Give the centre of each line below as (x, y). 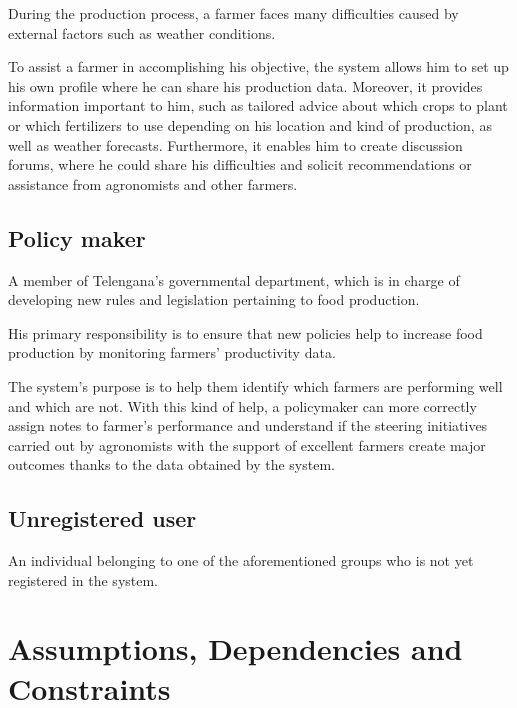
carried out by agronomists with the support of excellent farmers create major (247, 444)
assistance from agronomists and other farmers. (153, 183)
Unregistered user (102, 518)
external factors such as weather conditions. (142, 32)
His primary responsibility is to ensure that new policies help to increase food (245, 332)
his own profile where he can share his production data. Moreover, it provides (245, 85)
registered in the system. (83, 579)
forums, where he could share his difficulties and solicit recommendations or (240, 164)
